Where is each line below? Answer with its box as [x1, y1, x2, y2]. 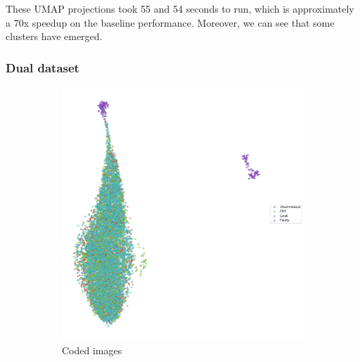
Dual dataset [6, 58, 79, 76]
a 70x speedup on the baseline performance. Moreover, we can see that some [6, 15, 335, 30]
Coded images [62, 342, 122, 357]
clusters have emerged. [6, 29, 103, 44]
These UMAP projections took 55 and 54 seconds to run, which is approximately [6, 1, 354, 15]
